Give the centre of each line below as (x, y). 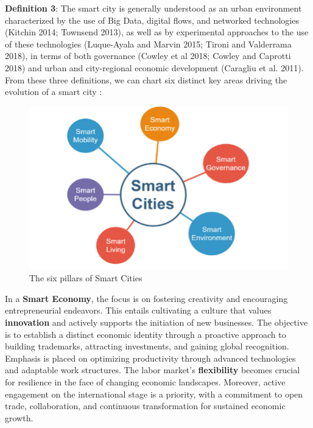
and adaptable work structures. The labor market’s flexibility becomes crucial (153, 370)
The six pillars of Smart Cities (86, 278)
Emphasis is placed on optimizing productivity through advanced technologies (150, 358)
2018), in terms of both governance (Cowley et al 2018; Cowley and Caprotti (148, 56)
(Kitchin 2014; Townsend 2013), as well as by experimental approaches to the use (157, 32)
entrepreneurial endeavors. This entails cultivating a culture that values (138, 310)
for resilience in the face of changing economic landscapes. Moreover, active (145, 381)
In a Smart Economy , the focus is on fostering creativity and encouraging (146, 298)
